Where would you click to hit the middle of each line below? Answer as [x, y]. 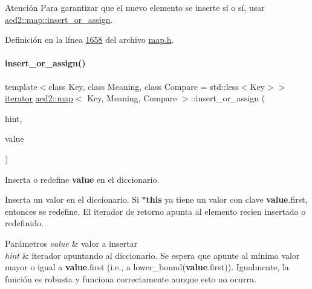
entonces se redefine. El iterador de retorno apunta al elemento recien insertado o [155, 211]
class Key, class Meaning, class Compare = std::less [144, 86]
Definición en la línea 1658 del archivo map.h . [89, 40]
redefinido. [24, 223]
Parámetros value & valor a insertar [71, 243]
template [21, 86]
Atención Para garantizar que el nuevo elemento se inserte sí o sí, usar [135, 7]
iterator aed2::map [39, 98]
